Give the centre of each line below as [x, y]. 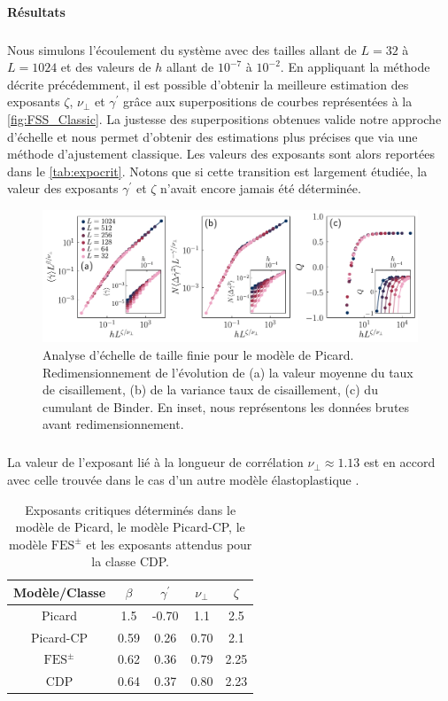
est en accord [400, 462]
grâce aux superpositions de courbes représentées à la [268, 101]
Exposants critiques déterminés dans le [131, 509]
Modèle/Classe [60, 592]
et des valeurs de [106, 67]
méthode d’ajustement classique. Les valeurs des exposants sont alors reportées [221, 154]
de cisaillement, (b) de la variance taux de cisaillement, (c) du [210, 389]
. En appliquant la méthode [355, 67]
